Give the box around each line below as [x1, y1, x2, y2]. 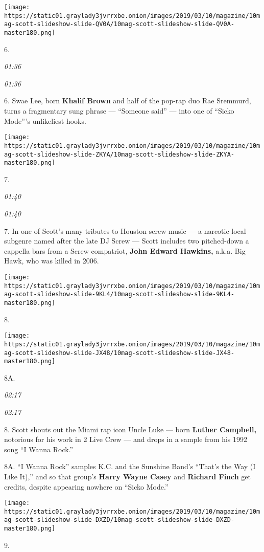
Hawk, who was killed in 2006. [4, 255, 99, 266]
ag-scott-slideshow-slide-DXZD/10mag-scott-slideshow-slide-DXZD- [4, 516, 235, 524]
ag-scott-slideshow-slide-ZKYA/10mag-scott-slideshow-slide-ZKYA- [4, 150, 235, 158]
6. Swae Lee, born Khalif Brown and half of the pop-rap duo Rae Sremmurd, [4, 95, 251, 106]
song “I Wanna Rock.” [4, 444, 74, 454]
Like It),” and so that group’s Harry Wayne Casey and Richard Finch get [4, 471, 251, 481]
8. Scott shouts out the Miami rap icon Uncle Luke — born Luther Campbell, [4, 424, 256, 434]
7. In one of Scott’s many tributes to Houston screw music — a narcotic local [4, 225, 246, 236]
